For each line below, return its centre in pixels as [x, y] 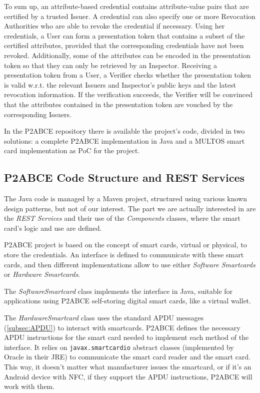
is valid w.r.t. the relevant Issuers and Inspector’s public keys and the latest [120, 84]
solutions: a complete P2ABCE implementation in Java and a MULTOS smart [124, 140]
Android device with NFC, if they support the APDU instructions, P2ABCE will [128, 376]
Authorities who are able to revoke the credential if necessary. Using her [114, 26]
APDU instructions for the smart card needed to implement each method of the [126, 337]
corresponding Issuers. [38, 114]
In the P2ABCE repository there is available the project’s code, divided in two [124, 131]
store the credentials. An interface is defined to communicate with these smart [124, 255]
